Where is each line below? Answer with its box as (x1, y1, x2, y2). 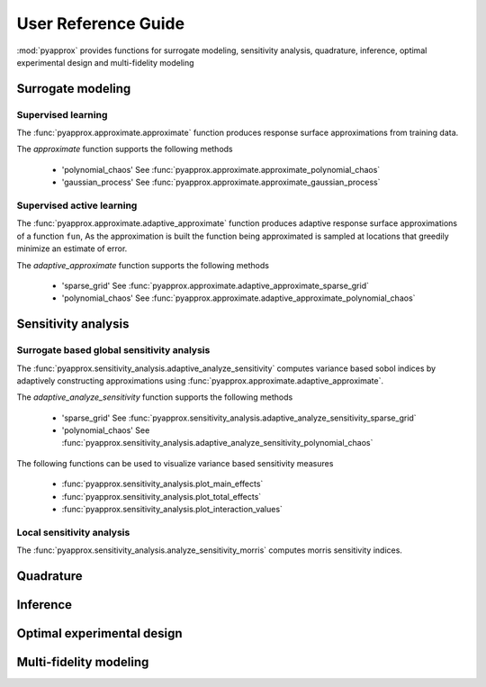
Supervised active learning (16, 199, 138, 212)
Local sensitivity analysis (16, 526, 130, 538)
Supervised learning (16, 108, 108, 121)
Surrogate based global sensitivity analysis (16, 344, 211, 357)
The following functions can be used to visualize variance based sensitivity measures (16, 457, 334, 468)
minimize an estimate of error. (16, 243, 128, 254)
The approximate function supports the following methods (16, 144, 233, 155)
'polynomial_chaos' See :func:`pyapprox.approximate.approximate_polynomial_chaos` (61, 164, 381, 175)
